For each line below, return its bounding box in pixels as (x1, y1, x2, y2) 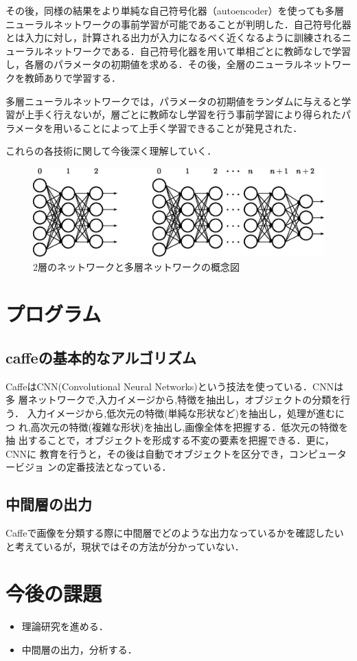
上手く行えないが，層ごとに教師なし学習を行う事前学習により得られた (24, 107, 341, 122)
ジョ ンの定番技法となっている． (24, 460, 172, 474)
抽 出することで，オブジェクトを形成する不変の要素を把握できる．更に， (5, 433, 334, 447)
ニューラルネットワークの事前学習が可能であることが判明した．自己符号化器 (5, 16, 352, 31)
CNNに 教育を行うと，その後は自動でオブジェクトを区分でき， (5, 446, 289, 460)
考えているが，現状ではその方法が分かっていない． (14, 539, 244, 553)
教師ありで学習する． (24, 70, 121, 85)
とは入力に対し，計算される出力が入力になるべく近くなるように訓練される (5, 30, 342, 45)
